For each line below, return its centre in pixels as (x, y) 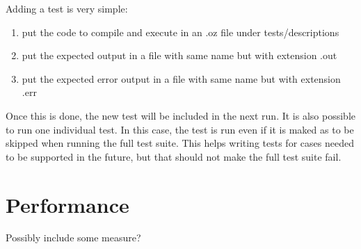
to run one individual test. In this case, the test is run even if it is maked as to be (180, 129)
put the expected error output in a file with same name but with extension (181, 78)
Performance (67, 204)
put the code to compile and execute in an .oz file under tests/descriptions (180, 32)
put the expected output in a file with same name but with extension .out (179, 55)
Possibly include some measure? (73, 238)
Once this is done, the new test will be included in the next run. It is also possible (181, 115)
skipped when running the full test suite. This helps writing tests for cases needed (180, 143)
